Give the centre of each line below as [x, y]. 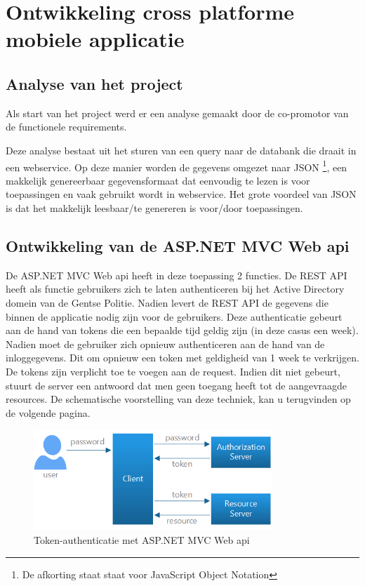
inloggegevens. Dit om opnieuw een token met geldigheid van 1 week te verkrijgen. [182, 358]
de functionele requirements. [66, 127]
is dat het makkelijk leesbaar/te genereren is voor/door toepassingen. [154, 207]
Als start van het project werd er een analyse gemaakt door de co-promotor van [177, 113]
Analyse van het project [94, 83]
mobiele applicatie [95, 39]
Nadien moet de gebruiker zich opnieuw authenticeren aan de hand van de [165, 344]
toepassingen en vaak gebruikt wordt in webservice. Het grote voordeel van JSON [181, 194]
